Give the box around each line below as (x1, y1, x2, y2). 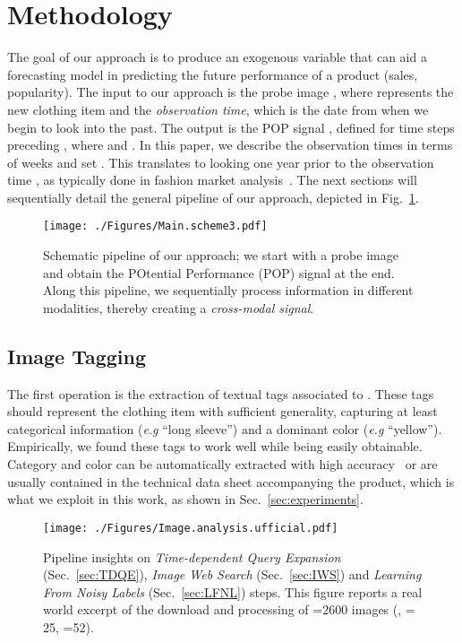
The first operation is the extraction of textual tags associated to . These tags (7, 384, 434, 403)
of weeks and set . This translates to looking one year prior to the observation (7, 152, 434, 171)
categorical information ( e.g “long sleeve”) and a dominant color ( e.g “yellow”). (7, 419, 442, 438)
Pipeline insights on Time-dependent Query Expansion (43, 547, 341, 566)
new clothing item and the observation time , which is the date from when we (7, 100, 429, 118)
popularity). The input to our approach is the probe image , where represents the (7, 83, 454, 101)
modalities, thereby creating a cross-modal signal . (43, 298, 314, 317)
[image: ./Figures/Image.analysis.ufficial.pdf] (43, 521, 338, 534)
